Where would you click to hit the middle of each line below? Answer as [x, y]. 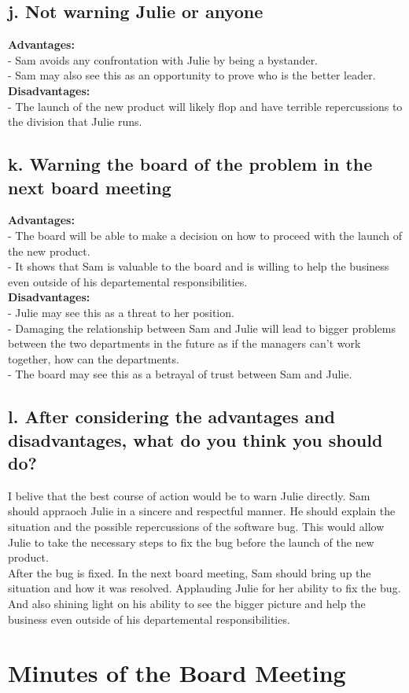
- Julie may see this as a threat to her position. [121, 312]
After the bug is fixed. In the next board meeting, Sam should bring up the [190, 572]
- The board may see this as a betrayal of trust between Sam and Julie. [180, 374]
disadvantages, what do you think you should [195, 439]
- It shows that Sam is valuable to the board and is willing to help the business [199, 266]
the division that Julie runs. [75, 122]
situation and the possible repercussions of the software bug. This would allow [196, 527]
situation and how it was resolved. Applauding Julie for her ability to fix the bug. [204, 588]
